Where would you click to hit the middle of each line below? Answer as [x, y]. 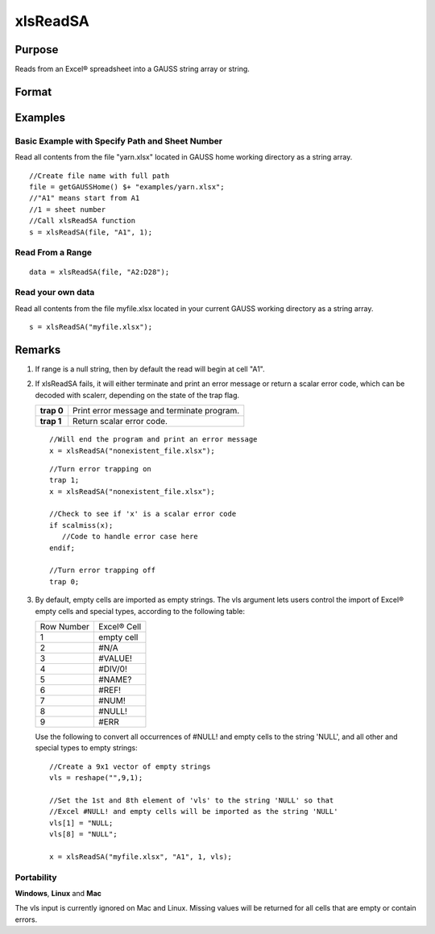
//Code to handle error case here [130, 537]
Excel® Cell [120, 627]
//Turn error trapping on [101, 469]
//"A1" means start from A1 [85, 198]
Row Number [65, 627]
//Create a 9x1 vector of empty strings [130, 766]
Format [33, 91]
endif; [62, 548]
